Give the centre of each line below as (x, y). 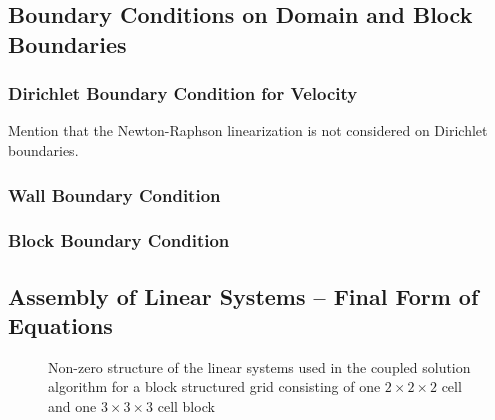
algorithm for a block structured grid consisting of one (214, 386)
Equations (60, 325)
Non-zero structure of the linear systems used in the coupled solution (259, 366)
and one (72, 406)
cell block (186, 406)
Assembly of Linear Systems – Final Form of (243, 295)
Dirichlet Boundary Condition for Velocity (183, 93)
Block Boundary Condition (119, 240)
